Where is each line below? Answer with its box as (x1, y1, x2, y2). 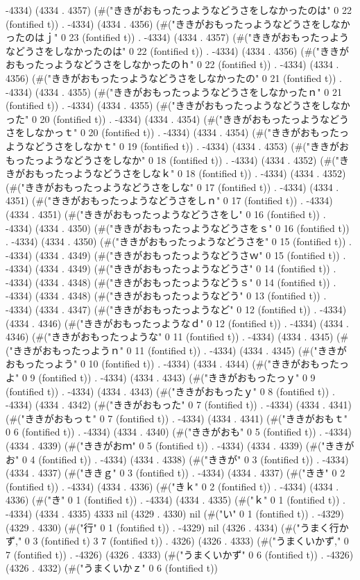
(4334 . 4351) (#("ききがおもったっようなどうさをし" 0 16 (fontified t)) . (6, 206, 326, 221)
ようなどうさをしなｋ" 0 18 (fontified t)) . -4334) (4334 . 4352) (73, 166, 346, 181)
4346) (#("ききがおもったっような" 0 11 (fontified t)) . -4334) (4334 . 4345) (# (6, 329, 349, 344)
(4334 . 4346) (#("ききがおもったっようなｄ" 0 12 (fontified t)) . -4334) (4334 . (6, 315, 350, 330)
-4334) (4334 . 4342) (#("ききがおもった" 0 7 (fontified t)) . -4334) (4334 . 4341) (6, 397, 352, 412)
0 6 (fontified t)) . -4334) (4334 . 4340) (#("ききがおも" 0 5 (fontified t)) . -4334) (6, 424, 352, 439)
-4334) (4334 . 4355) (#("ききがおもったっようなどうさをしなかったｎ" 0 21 (6, 84, 342, 99)
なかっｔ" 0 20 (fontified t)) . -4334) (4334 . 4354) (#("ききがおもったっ (34, 125, 350, 140)
